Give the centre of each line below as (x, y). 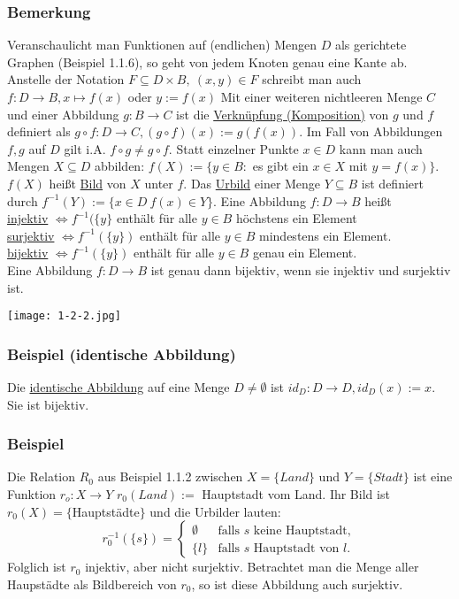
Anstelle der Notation (66, 79)
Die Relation (41, 476)
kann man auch (381, 148)
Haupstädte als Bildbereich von (92, 584)
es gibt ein (280, 166)
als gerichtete (371, 45)
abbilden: (120, 166)
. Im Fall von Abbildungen (371, 131)
